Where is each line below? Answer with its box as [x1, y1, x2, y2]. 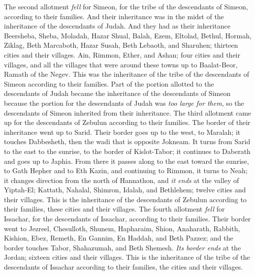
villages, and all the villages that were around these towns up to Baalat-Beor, [4, 59, 238, 69]
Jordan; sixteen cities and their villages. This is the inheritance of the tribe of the [4, 252, 250, 262]
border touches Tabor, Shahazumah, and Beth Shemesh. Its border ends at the [4, 242, 241, 252]
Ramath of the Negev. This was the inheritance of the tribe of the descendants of [4, 69, 249, 79]
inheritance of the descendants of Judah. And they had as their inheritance [4, 21, 230, 31]
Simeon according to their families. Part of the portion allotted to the [4, 78, 214, 89]
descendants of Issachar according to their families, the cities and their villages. [4, 262, 243, 272]
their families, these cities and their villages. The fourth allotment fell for [4, 204, 225, 214]
